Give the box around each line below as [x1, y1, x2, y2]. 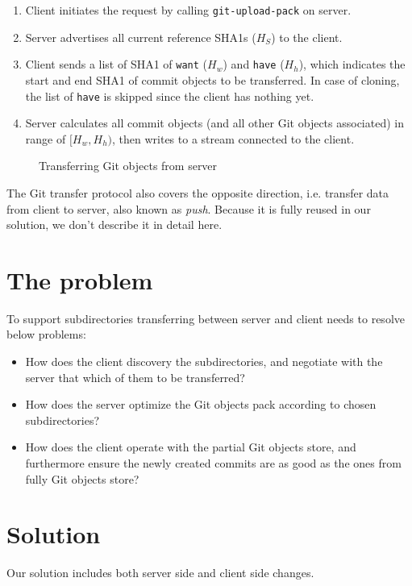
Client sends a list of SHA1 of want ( [25, 56, 208, 73]
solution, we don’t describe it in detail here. [6, 216, 223, 233]
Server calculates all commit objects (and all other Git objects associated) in [25, 114, 404, 131]
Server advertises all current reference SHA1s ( [25, 28, 256, 45]
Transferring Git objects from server [39, 157, 218, 174]
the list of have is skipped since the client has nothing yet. [25, 87, 314, 104]
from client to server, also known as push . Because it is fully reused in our [6, 200, 371, 217]
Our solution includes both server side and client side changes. [6, 564, 314, 581]
